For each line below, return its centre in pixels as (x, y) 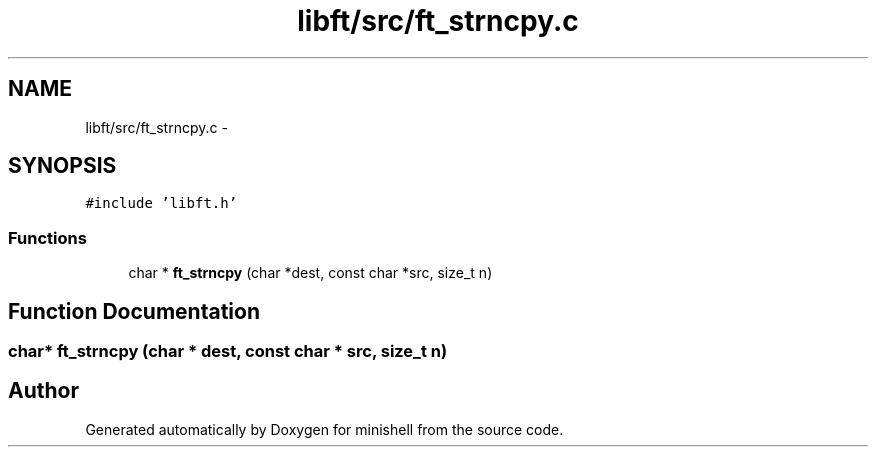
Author (43, 391)
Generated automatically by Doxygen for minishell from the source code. (324, 429)
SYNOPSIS (62, 166)
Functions (47, 237)
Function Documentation (134, 311)
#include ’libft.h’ (161, 203)
